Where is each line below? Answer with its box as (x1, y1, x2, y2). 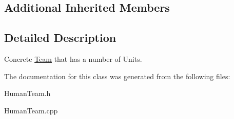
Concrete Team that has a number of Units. (4, 53, 142, 64)
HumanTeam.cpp (4, 105, 58, 115)
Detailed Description (4, 30, 116, 45)
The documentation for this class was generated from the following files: (4, 70, 230, 81)
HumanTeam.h (4, 88, 51, 99)
